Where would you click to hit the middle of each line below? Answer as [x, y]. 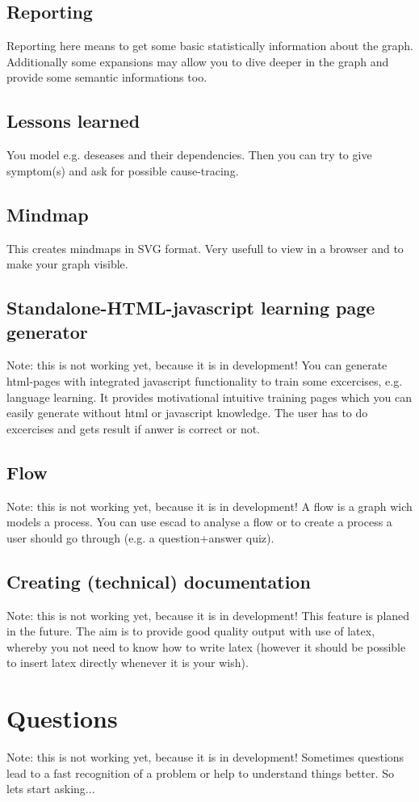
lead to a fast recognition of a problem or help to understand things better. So [200, 772]
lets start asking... [51, 789]
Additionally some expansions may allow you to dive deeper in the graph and [198, 61]
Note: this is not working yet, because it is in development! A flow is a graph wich [209, 506]
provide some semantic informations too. [107, 77]
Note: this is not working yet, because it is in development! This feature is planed [208, 615]
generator [47, 331]
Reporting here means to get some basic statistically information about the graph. [210, 46]
